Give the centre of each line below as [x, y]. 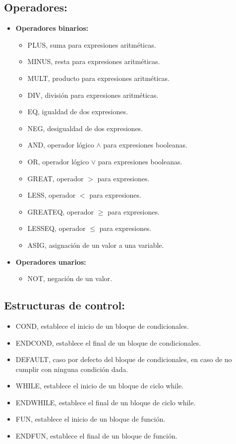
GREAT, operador [56, 178]
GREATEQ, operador [60, 211]
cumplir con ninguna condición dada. [72, 369]
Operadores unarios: [51, 261]
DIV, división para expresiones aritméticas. [93, 95]
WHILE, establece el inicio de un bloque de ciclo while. [100, 386]
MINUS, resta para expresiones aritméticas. [94, 61]
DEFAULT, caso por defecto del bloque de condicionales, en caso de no [124, 359]
